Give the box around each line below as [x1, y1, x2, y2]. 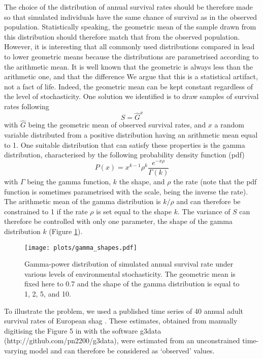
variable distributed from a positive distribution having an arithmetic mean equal [4, 129, 258, 140]
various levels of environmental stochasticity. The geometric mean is [24, 268, 236, 279]
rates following [4, 101, 49, 111]
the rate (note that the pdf [173, 176, 257, 186]
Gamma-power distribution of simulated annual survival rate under [24, 258, 234, 269]
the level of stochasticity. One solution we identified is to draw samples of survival [4, 91, 259, 102]
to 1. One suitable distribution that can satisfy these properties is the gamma [4, 139, 245, 150]
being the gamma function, [27, 176, 111, 186]
